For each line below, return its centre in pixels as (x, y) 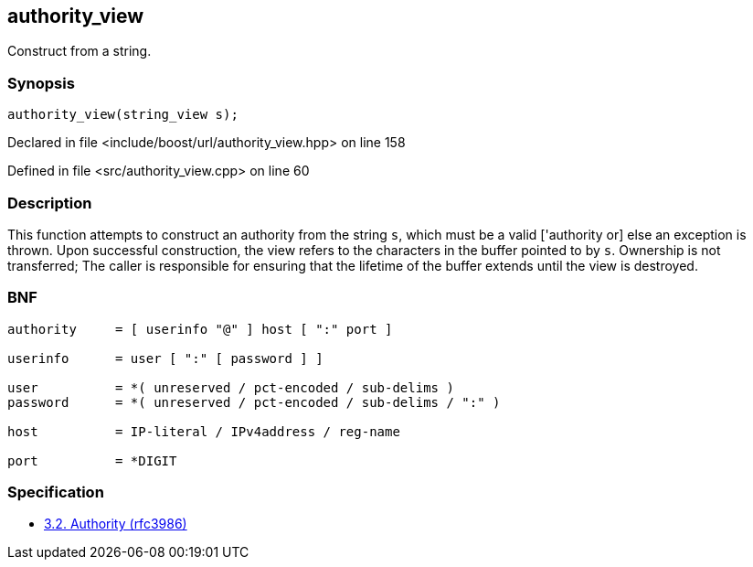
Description (50, 203)
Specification (56, 492)
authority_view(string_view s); (123, 115)
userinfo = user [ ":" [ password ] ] (165, 358)
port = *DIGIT (92, 460)
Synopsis (41, 83)
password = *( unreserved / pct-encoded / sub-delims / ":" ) (254, 402)
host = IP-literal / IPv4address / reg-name (204, 431)
